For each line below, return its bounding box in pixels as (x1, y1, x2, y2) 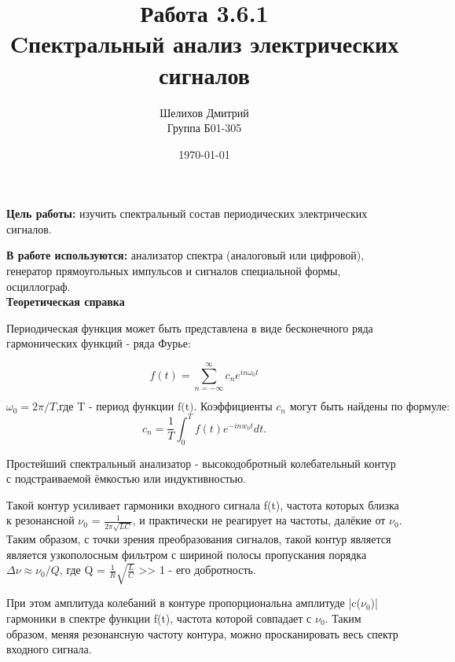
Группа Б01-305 (167, 120, 242, 136)
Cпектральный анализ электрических (9, 28, 399, 60)
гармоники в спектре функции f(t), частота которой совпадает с (6, 610, 312, 627)
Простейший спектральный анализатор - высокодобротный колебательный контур (6, 454, 396, 471)
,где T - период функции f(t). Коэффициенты (56, 402, 273, 414)
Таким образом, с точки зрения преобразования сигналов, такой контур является (6, 531, 391, 546)
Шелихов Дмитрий (160, 104, 249, 120)
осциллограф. (6, 278, 71, 294)
